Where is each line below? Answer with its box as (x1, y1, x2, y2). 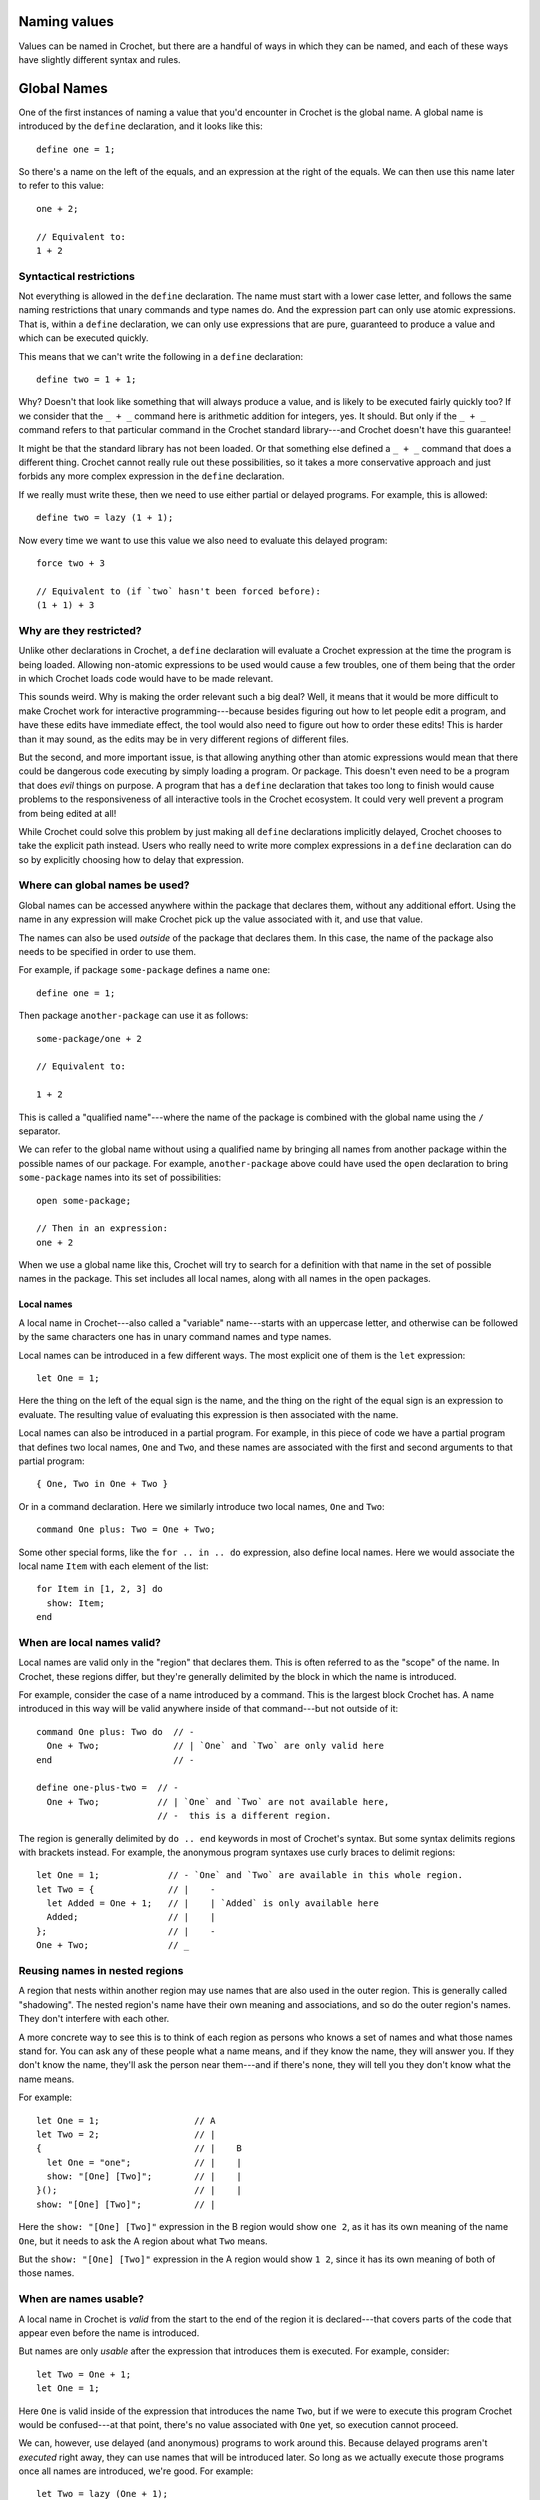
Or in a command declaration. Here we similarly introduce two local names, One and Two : (18, 1500, 385, 1512)
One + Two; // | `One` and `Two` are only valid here (46, 1740, 385, 1752)
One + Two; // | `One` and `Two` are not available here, (46, 1796, 390, 1807)
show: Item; (46, 1597, 105, 1609)
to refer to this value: (18, 180, 104, 192)
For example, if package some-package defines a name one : (18, 964, 271, 976)
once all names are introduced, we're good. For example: (18, 2465, 254, 2477)
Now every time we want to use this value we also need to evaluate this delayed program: (18, 534, 388, 546)
